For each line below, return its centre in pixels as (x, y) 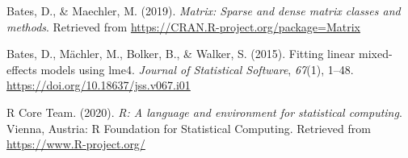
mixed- (376, 54)
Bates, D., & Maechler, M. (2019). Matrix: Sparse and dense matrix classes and (204, 10)
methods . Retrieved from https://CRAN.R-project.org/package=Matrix (184, 26)
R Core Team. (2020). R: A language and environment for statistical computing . (204, 112)
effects (22, 69)
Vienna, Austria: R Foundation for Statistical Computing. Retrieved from (189, 128)
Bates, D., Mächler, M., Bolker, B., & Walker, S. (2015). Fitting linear (181, 54)
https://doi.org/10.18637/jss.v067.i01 (99, 85)
